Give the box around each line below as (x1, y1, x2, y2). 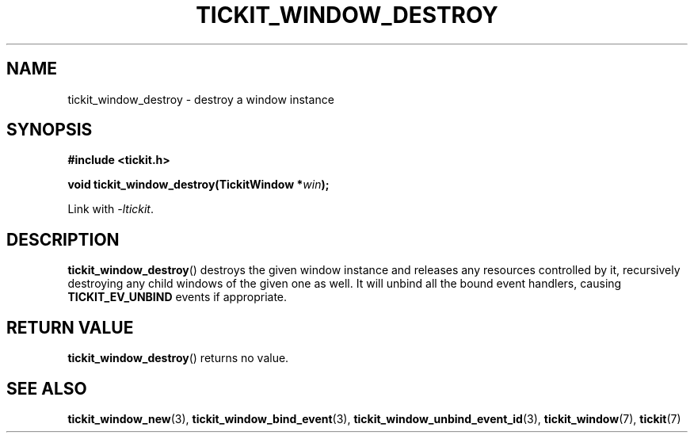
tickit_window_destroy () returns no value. (67, 351, 289, 365)
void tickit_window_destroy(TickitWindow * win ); (67, 178, 330, 192)
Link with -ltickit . (67, 202, 154, 216)
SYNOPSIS (6, 120, 93, 140)
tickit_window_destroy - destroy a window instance (67, 92, 334, 106)
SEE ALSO (6, 378, 87, 399)
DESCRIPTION (6, 229, 120, 250)
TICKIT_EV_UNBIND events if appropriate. (67, 290, 288, 304)
